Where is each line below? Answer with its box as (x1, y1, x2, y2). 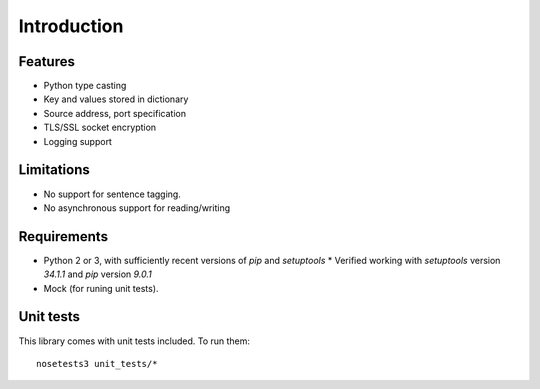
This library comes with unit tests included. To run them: (18, 335, 250, 347)
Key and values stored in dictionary (43, 93, 189, 105)
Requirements (18, 228, 109, 245)
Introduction (18, 15, 124, 37)
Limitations (18, 161, 90, 179)
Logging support (43, 135, 112, 147)
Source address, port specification (43, 107, 187, 119)
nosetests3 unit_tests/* (36, 358, 158, 369)
